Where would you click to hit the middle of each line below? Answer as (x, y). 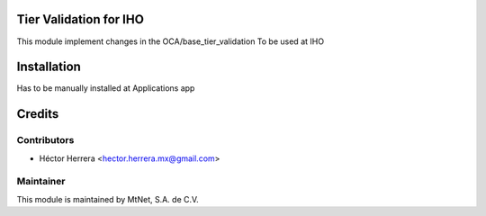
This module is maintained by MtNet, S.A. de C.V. (108, 199)
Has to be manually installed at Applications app (106, 88)
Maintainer (41, 182)
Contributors (45, 140)
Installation (49, 67)
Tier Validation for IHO (80, 19)
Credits (38, 114)
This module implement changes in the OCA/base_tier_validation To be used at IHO (170, 41)
